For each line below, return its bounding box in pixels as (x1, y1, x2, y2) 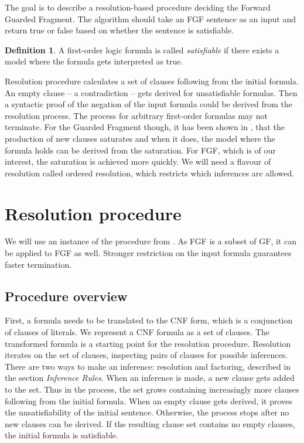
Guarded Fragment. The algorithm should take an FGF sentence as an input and (5, 12, 296, 25)
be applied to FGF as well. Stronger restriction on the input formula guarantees (5, 247, 292, 259)
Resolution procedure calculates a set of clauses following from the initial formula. (5, 74, 299, 87)
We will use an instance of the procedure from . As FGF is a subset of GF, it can (5, 235, 296, 247)
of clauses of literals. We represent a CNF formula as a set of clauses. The (5, 326, 270, 338)
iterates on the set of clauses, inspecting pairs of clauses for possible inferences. (5, 349, 288, 361)
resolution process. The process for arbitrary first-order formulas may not (5, 109, 268, 121)
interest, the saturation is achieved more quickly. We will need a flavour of (5, 155, 271, 168)
